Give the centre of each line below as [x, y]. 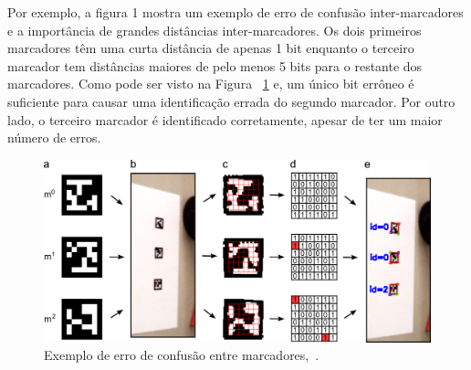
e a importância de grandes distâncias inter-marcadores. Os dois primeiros [215, 30]
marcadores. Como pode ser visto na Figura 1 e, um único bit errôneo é [211, 84]
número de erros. [54, 137]
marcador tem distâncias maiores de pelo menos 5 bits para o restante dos [215, 65]
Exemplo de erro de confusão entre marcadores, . [182, 355]
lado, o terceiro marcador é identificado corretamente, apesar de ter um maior [225, 119]
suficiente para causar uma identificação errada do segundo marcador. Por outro [231, 101]
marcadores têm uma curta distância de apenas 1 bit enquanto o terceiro [211, 48]
